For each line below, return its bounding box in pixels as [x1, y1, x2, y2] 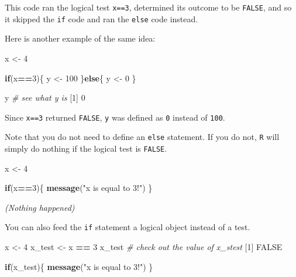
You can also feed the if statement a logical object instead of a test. [5, 221, 250, 233]
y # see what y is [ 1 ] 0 [5, 91, 85, 104]
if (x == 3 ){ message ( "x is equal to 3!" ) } [5, 182, 153, 194]
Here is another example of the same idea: [5, 32, 156, 45]
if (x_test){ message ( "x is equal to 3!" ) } [5, 260, 153, 272]
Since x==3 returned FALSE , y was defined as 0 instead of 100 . [5, 111, 225, 123]
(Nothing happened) [5, 201, 75, 213]
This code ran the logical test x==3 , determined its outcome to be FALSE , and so [5, 1, 292, 13]
